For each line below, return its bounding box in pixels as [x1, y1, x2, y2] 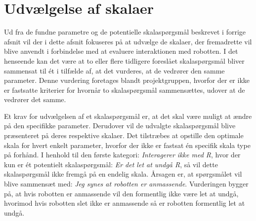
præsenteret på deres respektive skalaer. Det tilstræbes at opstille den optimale [4, 130, 244, 141]
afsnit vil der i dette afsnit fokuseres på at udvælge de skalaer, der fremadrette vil [4, 36, 252, 46]
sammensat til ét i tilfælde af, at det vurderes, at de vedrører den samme [4, 65, 225, 75]
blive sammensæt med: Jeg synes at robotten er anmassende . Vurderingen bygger [4, 179, 249, 189]
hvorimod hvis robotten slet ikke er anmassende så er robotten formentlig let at [4, 198, 245, 208]
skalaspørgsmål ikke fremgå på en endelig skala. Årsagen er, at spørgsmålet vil [4, 169, 242, 179]
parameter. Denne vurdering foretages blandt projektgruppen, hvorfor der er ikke [4, 75, 250, 85]
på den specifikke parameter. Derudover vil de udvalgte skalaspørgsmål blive [4, 120, 236, 131]
